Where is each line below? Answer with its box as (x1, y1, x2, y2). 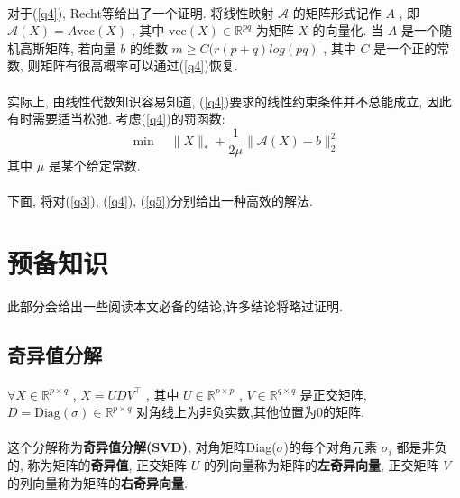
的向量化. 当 (312, 21, 384, 40)
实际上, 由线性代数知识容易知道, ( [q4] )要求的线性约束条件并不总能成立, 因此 (7, 91, 452, 110)
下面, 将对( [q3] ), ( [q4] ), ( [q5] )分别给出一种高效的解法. (7, 191, 313, 209)
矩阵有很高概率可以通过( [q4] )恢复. (40, 56, 238, 75)
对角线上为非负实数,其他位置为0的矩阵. (136, 402, 364, 421)
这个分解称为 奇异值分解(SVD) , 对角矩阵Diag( (7, 438, 277, 456)
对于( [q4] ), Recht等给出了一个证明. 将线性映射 (7, 3, 274, 22)
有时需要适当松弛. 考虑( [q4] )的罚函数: (7, 109, 225, 128)
